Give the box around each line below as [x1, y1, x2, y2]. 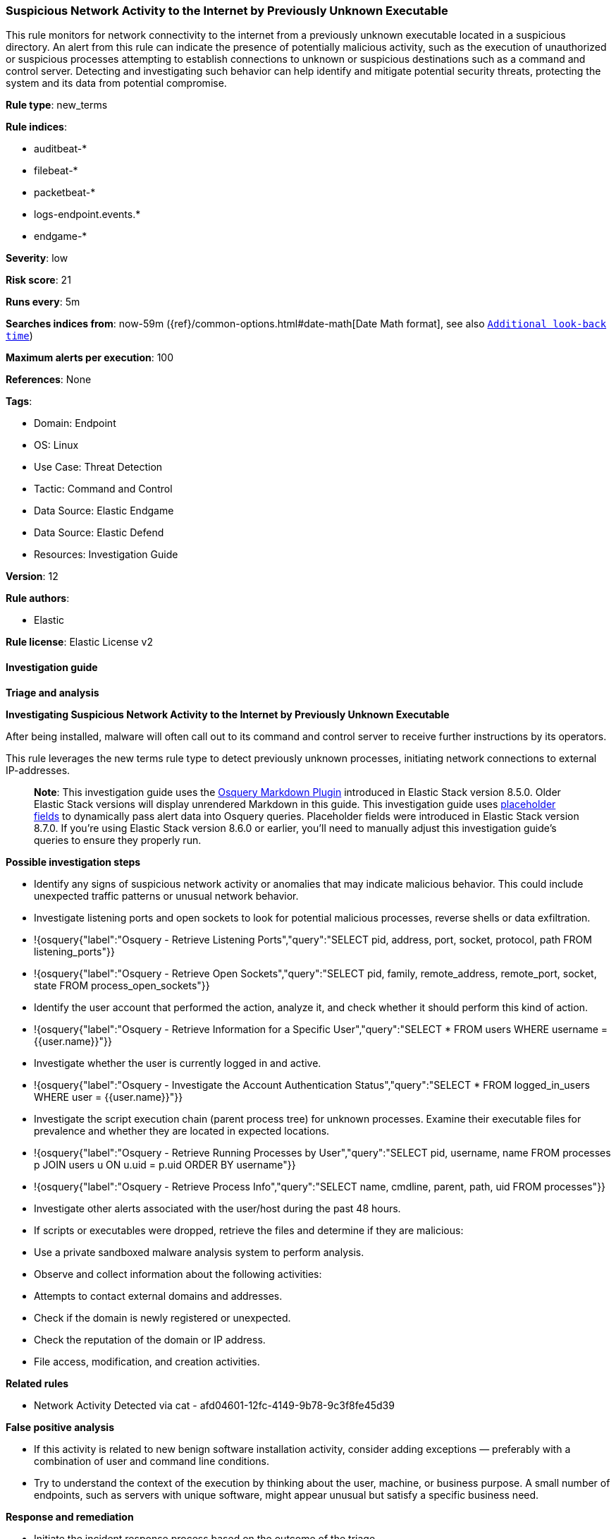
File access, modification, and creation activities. [34, 1355, 260, 1368]
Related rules [6, 1377, 69, 1389]
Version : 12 [6, 570, 58, 583]
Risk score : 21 [6, 274, 71, 286]
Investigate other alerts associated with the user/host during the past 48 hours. [34, 1202, 401, 1214]
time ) [6, 330, 33, 342]
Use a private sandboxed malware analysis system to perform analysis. [34, 1245, 364, 1258]
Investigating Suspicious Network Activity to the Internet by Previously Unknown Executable [6, 708, 450, 720]
